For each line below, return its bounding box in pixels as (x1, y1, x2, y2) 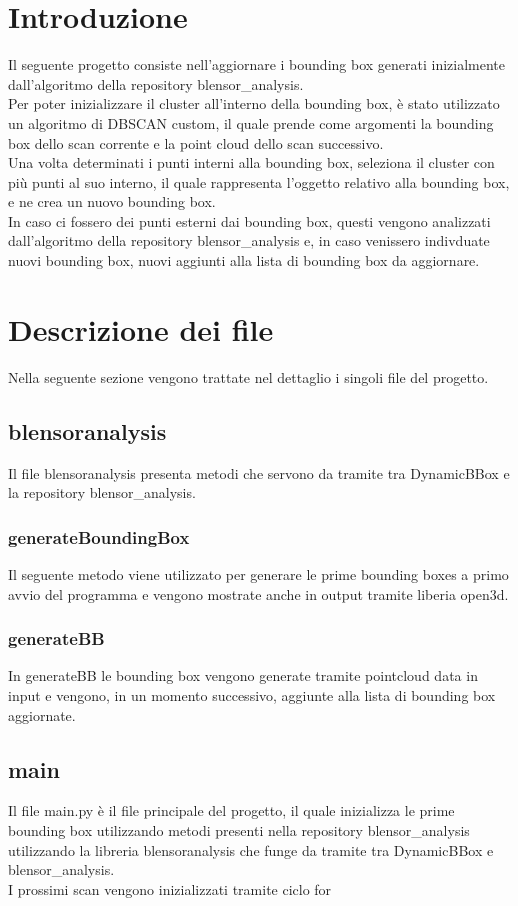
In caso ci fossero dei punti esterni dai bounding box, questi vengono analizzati (8, 210, 491, 231)
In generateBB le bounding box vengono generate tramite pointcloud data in (8, 665, 478, 686)
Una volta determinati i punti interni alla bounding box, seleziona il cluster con (8, 152, 495, 173)
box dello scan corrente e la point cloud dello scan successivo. (8, 132, 384, 153)
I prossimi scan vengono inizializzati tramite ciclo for (8, 878, 332, 899)
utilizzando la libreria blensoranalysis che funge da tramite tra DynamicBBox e (8, 839, 494, 860)
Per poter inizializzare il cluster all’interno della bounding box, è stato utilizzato (8, 93, 500, 114)
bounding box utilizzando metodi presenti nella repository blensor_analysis (8, 819, 470, 840)
